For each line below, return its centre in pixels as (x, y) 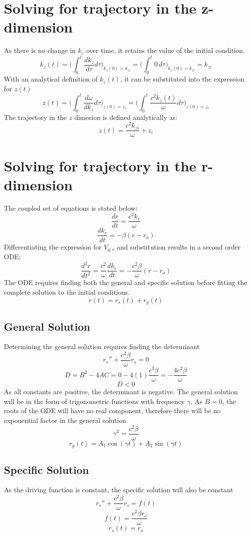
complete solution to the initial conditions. (67, 292)
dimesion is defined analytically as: (126, 117)
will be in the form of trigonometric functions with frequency (94, 401)
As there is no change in (40, 50)
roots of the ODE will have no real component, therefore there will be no (112, 410)
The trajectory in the (35, 117)
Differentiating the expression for (53, 246)
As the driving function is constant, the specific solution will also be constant (119, 490)
